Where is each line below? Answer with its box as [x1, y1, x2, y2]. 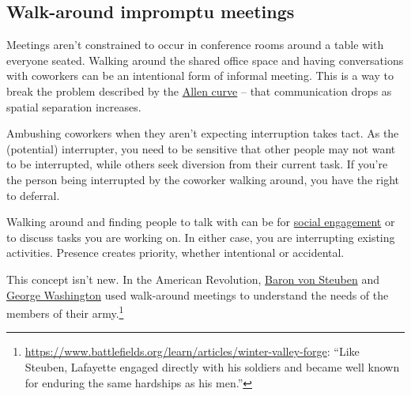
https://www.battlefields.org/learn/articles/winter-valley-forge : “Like [25, 343, 360, 360]
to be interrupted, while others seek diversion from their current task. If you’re [6, 156, 388, 172]
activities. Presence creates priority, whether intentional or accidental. [6, 244, 345, 261]
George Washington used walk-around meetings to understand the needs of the [6, 286, 389, 303]
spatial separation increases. [6, 98, 141, 115]
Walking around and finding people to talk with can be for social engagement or [6, 213, 395, 230]
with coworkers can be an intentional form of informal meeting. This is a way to [6, 67, 394, 84]
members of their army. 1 [6, 303, 124, 321]
